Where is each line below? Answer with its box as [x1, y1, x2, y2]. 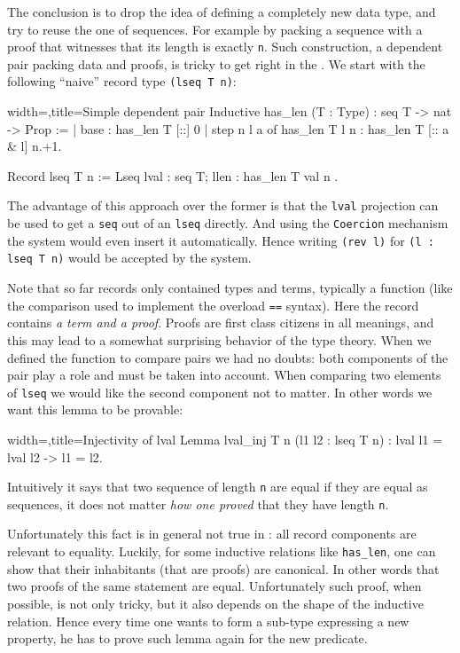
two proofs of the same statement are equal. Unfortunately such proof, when [7, 577, 422, 595]
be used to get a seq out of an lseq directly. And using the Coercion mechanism [7, 214, 448, 232]
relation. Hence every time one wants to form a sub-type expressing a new [7, 611, 409, 630]
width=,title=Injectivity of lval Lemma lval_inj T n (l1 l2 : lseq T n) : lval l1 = [7, 429, 443, 448]
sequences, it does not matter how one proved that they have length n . [7, 494, 389, 513]
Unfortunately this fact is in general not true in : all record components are [7, 524, 417, 543]
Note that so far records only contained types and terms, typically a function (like [7, 279, 453, 297]
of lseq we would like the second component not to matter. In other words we [7, 382, 433, 401]
